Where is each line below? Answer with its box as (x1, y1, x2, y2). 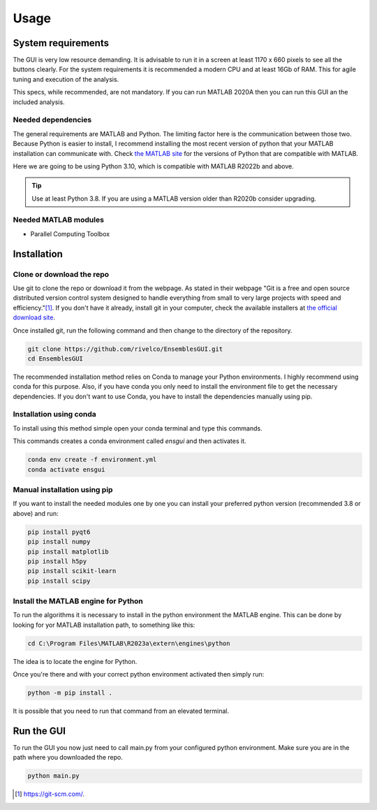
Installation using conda (13, 410, 97, 419)
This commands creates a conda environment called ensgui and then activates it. (13, 437, 247, 445)
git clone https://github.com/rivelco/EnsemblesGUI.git (27, 345, 223, 353)
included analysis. (13, 98, 66, 106)
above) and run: (13, 509, 59, 517)
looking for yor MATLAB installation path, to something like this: (13, 621, 195, 629)
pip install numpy (27, 538, 91, 546)
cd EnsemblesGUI (27, 354, 84, 363)
